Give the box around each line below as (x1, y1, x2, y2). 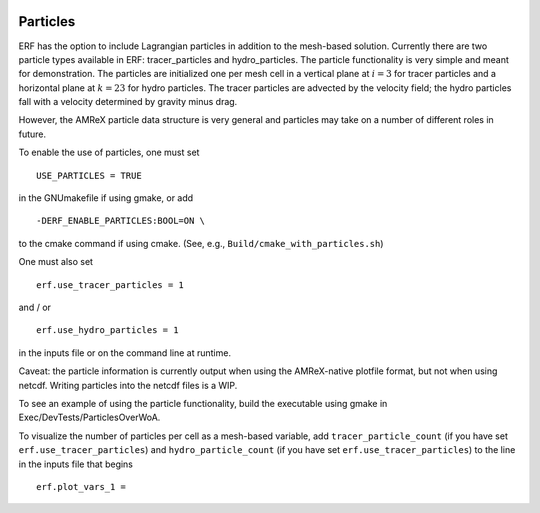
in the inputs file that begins (18, 458, 134, 470)
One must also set (18, 256, 94, 268)
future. (18, 128, 47, 140)
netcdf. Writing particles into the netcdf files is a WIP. (18, 379, 238, 391)
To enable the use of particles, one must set (18, 146, 200, 159)
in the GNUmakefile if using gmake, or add (18, 192, 194, 204)
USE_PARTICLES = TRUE (36, 170, 142, 181)
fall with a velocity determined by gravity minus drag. (18, 96, 238, 108)
